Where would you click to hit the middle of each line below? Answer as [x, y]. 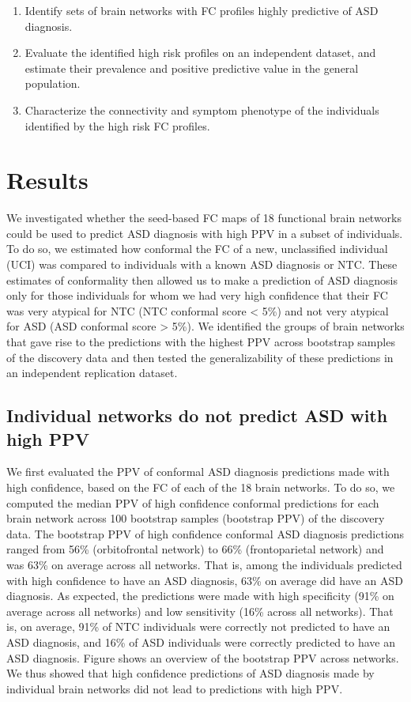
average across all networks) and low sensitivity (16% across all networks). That [200, 611]
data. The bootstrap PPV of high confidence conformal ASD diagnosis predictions [205, 533]
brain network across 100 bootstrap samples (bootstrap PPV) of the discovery [196, 518]
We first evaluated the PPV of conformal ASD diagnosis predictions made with [198, 472]
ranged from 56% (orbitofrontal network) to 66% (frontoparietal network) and [195, 549]
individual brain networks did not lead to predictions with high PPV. [175, 688]
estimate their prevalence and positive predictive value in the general [192, 68]
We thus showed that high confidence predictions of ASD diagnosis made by [190, 673]
